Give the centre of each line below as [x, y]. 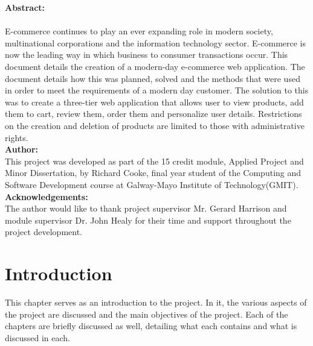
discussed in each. [37, 337]
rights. [17, 137]
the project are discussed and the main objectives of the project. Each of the [147, 314]
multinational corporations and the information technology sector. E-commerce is [156, 42]
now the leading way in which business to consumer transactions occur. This [147, 55]
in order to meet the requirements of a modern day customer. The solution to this [157, 90]
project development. [44, 232]
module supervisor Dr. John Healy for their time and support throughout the [148, 220]
